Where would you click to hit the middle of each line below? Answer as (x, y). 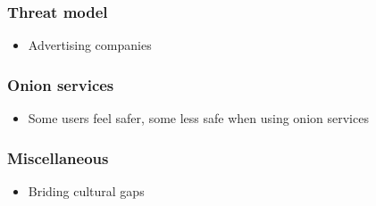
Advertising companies (90, 45)
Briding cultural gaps (86, 190)
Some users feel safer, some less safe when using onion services (198, 118)
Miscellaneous (58, 157)
